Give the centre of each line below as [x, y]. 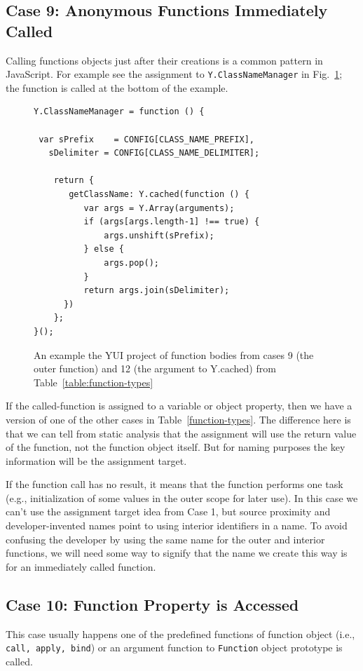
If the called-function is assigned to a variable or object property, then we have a [179, 406]
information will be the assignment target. [96, 460]
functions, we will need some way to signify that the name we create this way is [177, 553]
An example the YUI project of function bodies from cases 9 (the [174, 354]
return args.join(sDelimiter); [157, 291]
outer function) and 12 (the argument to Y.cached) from [155, 368]
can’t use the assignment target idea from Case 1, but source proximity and [168, 511]
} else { [104, 249]
